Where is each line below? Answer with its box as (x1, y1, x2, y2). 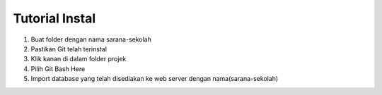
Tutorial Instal (13, 11, 96, 26)
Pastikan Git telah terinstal (30, 44, 108, 53)
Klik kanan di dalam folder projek (30, 55, 127, 63)
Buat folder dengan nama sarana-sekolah (30, 35, 151, 44)
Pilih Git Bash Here (30, 64, 86, 73)
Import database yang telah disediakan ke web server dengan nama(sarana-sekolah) (30, 75, 279, 83)
